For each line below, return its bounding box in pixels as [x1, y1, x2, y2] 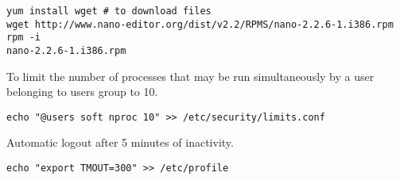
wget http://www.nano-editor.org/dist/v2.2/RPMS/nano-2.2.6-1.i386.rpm [6, 18, 394, 30]
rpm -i [6, 32, 41, 44]
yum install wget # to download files [6, 6, 212, 17]
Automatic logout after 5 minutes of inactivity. [6, 134, 234, 151]
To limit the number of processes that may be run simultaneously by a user [6, 67, 375, 84]
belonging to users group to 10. [6, 83, 158, 100]
